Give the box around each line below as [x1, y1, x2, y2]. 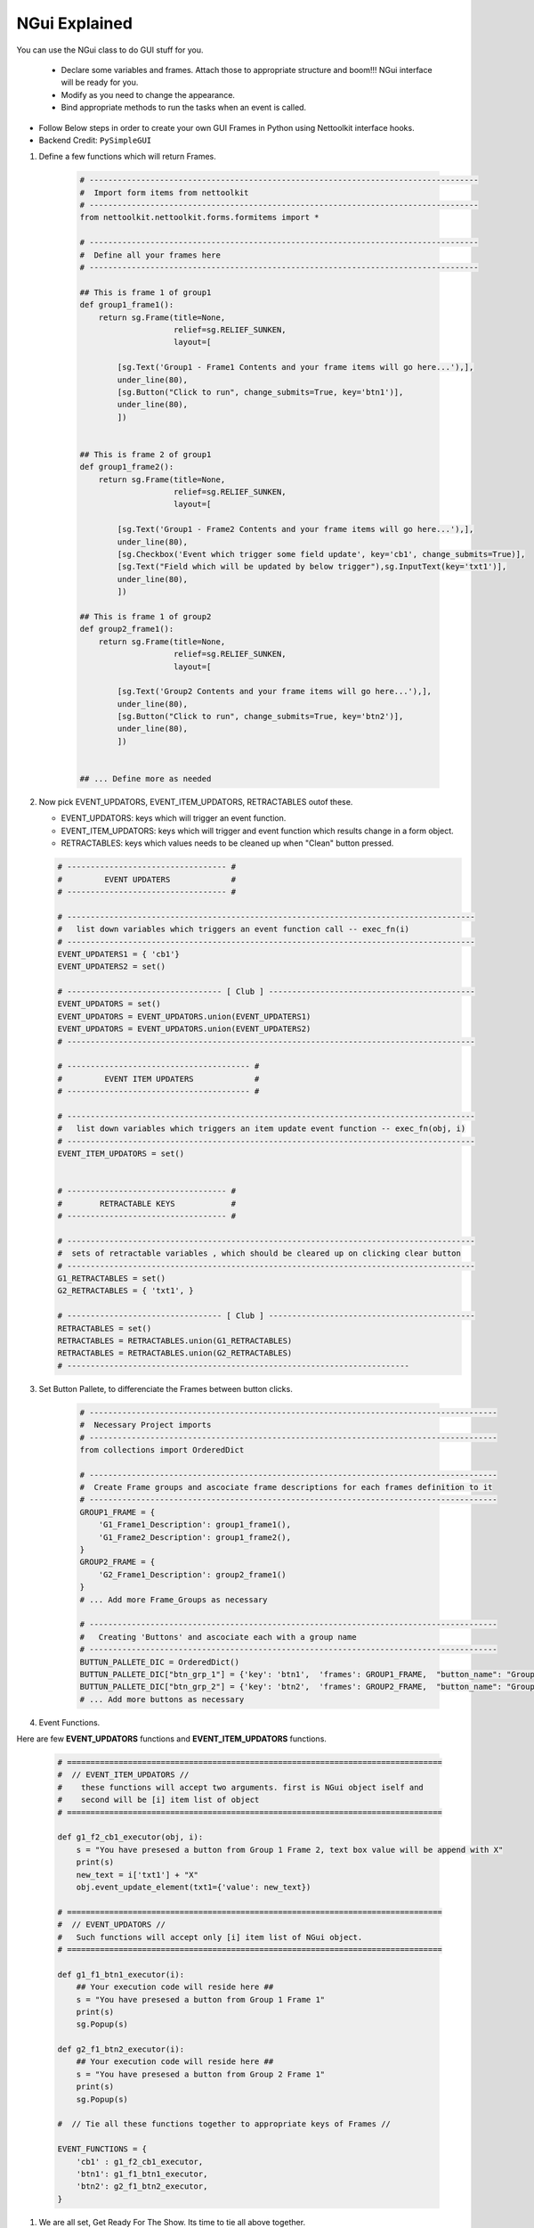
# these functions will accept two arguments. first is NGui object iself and [57, 1782, 425, 1792]
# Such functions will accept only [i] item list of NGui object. [57, 1932, 363, 1942]
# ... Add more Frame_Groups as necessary [79, 1594, 268, 1604]
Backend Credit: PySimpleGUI [38, 135, 151, 145]
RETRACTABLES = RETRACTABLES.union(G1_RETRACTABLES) [57, 1336, 293, 1346]
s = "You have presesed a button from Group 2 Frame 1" [76, 2068, 326, 2079]
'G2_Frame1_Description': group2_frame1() [98, 1569, 287, 1579]
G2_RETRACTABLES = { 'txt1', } [57, 1286, 195, 1296]
